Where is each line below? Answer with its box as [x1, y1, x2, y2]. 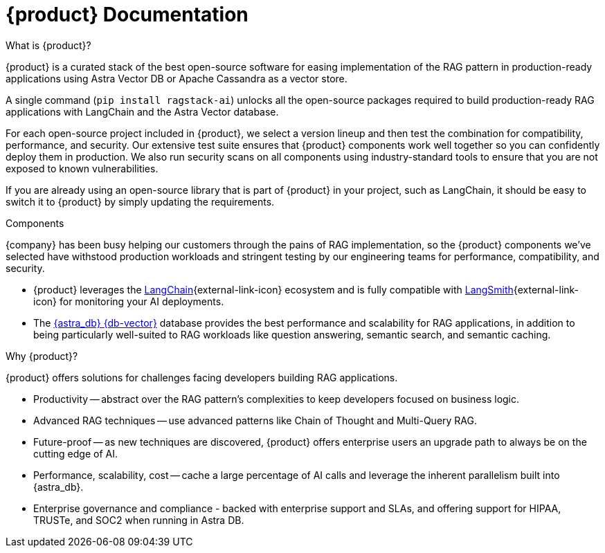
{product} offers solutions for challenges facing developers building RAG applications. [6, 371, 398, 383]
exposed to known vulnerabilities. [6, 162, 159, 174]
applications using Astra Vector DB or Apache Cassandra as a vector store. [6, 72, 347, 84]
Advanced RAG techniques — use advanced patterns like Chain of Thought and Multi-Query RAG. [33, 414, 478, 426]
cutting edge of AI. [33, 447, 118, 460]
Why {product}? [6, 350, 78, 362]
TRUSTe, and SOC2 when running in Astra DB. [33, 514, 244, 526]
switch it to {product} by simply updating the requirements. [6, 195, 275, 208]
